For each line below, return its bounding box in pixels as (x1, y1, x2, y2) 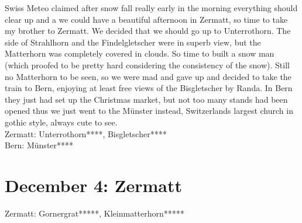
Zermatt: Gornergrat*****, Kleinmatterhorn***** (5, 207, 184, 219)
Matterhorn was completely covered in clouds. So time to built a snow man (5, 47, 274, 60)
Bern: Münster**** (5, 139, 74, 151)
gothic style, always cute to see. (5, 116, 118, 128)
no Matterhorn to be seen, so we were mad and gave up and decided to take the (5, 70, 291, 82)
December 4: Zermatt (5, 173, 182, 197)
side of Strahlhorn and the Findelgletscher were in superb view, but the (5, 36, 261, 48)
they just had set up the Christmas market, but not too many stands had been (5, 93, 288, 105)
